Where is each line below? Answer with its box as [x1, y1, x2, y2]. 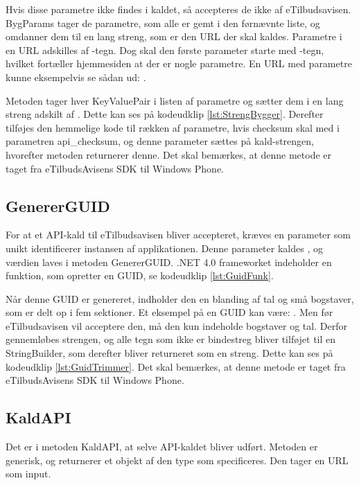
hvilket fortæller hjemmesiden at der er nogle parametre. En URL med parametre [6, 56, 352, 71]
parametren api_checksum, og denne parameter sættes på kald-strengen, [6, 134, 314, 148]
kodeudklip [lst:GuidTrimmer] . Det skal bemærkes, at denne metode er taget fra [6, 359, 346, 373]
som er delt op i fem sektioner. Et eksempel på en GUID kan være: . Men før [6, 305, 333, 319]
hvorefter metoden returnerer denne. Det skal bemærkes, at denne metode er [6, 147, 332, 161]
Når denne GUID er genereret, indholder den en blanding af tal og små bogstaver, [6, 291, 354, 306]
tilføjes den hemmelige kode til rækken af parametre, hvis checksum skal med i [6, 120, 340, 134]
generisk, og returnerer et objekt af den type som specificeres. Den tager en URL [6, 452, 349, 467]
